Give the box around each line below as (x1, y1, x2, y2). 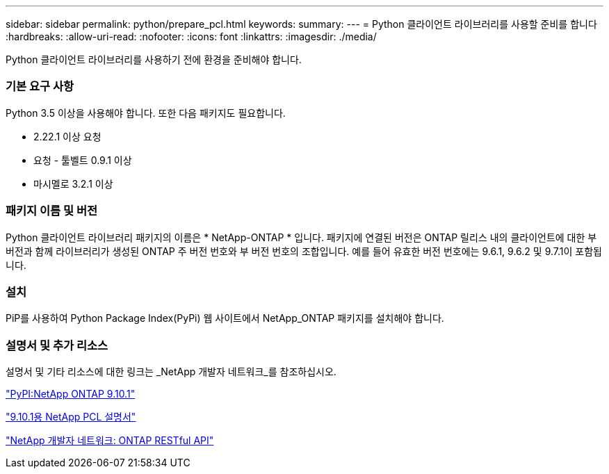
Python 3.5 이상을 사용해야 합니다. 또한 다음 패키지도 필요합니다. (6, 106, 286, 119)
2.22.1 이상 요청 (33, 130, 101, 142)
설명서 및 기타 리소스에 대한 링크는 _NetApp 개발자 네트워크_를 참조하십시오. (6, 366, 336, 377)
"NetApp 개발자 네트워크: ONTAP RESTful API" (6, 434, 214, 446)
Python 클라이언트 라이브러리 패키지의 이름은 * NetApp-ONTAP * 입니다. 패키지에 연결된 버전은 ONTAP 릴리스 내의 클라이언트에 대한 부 (6, 231, 597, 243)
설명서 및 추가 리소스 (6, 338, 108, 352)
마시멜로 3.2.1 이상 (33, 177, 113, 190)
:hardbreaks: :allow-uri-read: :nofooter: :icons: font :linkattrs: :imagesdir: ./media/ (6, 31, 377, 42)
